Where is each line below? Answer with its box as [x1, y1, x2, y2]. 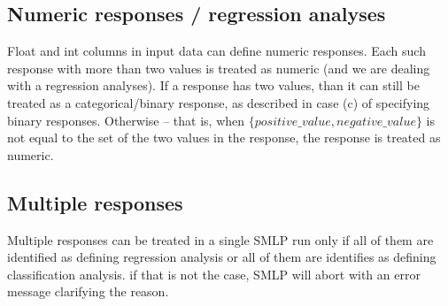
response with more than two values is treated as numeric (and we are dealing [7, 58, 430, 77]
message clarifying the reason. [7, 282, 169, 301]
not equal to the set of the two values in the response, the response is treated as [7, 128, 441, 147]
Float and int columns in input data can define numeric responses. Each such [7, 42, 426, 60]
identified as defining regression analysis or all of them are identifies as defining [7, 248, 436, 266]
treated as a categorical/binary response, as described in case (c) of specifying [7, 93, 430, 111]
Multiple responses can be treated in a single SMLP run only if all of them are [7, 230, 434, 249]
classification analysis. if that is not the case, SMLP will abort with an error [7, 264, 421, 283]
